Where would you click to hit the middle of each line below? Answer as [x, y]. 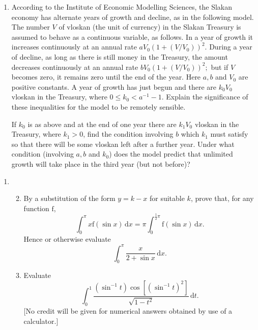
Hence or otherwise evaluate [67, 239]
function [36, 208]
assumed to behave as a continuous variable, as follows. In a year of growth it [132, 36]
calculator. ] [41, 321]
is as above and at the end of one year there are [102, 124]
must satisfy [229, 134]
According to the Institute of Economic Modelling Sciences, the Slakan [122, 7]
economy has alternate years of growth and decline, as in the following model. [133, 17]
